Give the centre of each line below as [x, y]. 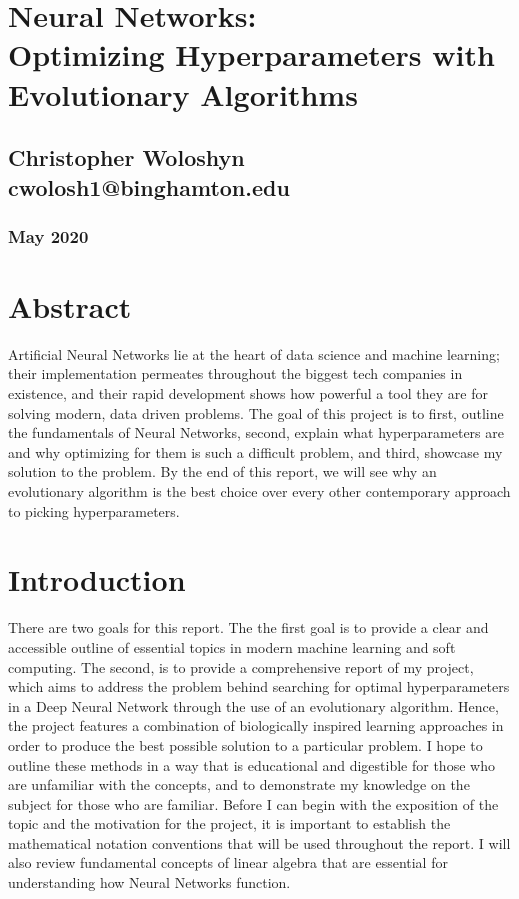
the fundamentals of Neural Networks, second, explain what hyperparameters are [256, 432]
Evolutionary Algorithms [183, 93]
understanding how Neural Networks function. [149, 882]
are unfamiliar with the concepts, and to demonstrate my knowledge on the [239, 784]
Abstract [70, 305]
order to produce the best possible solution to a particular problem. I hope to [245, 744]
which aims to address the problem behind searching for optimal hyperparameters [259, 686]
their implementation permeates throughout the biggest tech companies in [235, 373]
